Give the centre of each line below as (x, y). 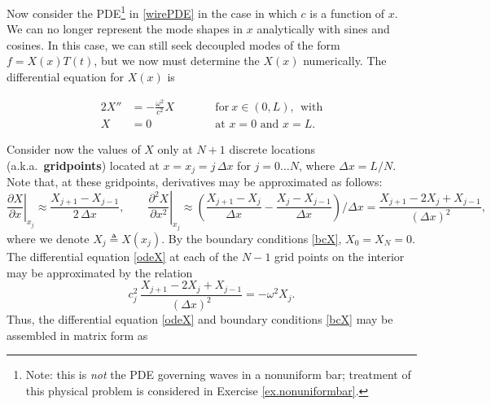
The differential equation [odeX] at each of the (123, 256)
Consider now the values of (74, 148)
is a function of (347, 13)
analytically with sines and (323, 29)
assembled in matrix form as (77, 335)
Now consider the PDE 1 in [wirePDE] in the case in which (152, 12)
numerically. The (345, 61)
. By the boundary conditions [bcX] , (252, 238)
